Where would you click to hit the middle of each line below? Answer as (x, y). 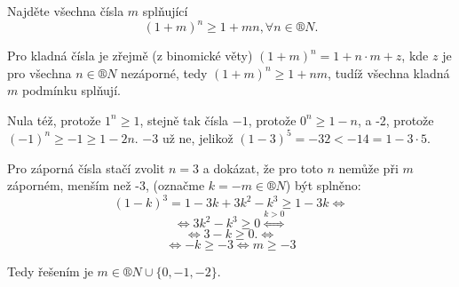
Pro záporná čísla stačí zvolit (86, 167)
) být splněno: (323, 185)
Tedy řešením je (50, 271)
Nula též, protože (54, 120)
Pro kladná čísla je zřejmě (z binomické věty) (130, 56)
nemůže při (368, 167)
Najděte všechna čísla (66, 11)
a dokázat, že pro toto (263, 167)
